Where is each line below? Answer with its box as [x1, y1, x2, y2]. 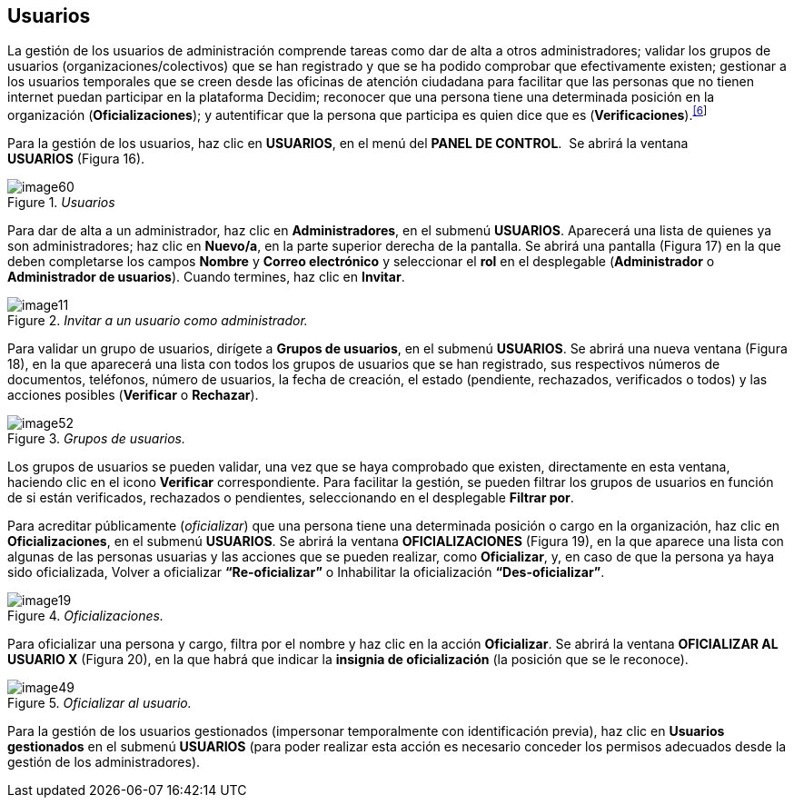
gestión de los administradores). [7, 754, 201, 770]
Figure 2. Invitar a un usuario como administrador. [7, 313, 308, 329]
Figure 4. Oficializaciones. [7, 608, 164, 624]
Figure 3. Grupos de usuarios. [7, 431, 186, 447]
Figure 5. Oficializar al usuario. [7, 695, 192, 711]
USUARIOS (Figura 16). [7, 151, 145, 167]
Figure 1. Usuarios [7, 194, 115, 211]
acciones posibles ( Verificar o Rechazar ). [7, 387, 259, 403]
